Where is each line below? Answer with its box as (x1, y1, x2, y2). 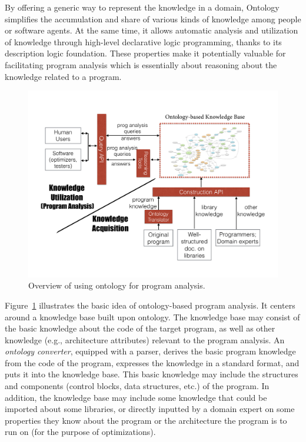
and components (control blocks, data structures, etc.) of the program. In (5, 380, 270, 392)
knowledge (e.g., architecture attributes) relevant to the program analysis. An (5, 333, 285, 346)
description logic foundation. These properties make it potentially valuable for (5, 47, 286, 59)
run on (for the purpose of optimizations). (5, 426, 156, 438)
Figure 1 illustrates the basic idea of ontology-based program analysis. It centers (5, 299, 295, 311)
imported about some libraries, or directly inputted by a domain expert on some (5, 403, 295, 415)
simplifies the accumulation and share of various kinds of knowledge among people (5, 12, 301, 25)
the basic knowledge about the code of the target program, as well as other (5, 322, 275, 334)
